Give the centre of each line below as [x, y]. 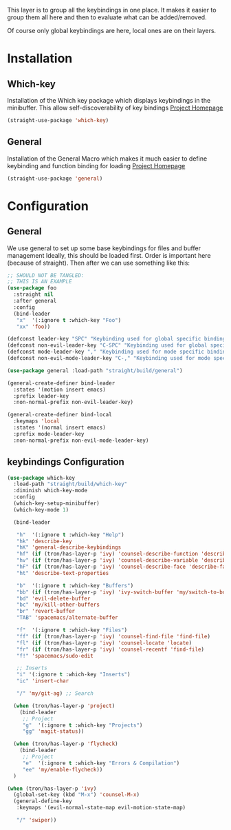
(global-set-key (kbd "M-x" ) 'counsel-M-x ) [76, 795]
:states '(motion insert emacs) [60, 389]
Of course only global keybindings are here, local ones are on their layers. [112, 31]
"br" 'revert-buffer [46, 611]
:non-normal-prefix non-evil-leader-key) [74, 403]
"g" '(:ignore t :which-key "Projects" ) [82, 725]
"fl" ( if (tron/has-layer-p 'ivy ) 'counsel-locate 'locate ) [104, 643]
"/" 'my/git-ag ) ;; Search [55, 694]
